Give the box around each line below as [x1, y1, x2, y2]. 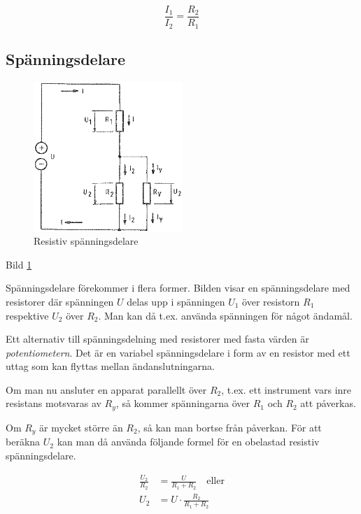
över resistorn [242, 294, 300, 308]
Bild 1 [6, 257, 32, 271]
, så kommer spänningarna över [115, 396, 250, 411]
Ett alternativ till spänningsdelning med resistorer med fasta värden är [6, 331, 309, 346]
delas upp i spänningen [127, 294, 225, 308]
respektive [6, 308, 49, 322]
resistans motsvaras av [6, 396, 101, 411]
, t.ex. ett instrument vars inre [221, 382, 352, 397]
